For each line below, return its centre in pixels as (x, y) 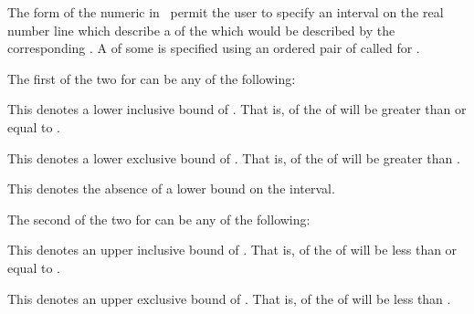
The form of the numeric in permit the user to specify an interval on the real (226, 12)
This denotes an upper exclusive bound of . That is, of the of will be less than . (229, 298)
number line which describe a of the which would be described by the (201, 30)
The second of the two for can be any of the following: (159, 219)
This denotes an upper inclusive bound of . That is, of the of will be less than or (232, 250)
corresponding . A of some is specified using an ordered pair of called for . (214, 48)
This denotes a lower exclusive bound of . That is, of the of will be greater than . (234, 157)
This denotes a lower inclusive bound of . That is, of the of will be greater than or (237, 109)
